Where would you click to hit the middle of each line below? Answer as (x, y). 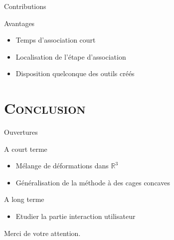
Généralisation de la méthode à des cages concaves (93, 182)
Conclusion (45, 108)
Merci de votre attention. (42, 233)
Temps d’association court (56, 40)
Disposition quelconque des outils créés (75, 73)
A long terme (24, 199)
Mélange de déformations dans (62, 166)
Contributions (25, 6)
